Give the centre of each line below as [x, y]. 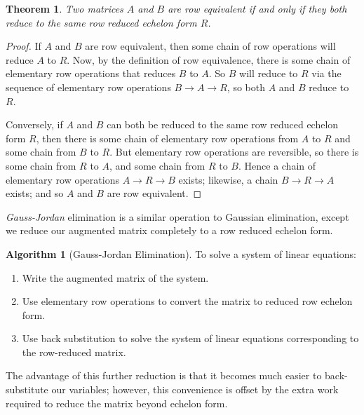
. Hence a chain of [277, 165]
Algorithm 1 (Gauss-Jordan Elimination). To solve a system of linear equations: [181, 253]
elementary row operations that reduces [91, 73]
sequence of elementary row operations [88, 87]
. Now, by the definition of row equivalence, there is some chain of [209, 59]
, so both [246, 87]
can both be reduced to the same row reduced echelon [223, 124]
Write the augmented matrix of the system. [115, 277]
